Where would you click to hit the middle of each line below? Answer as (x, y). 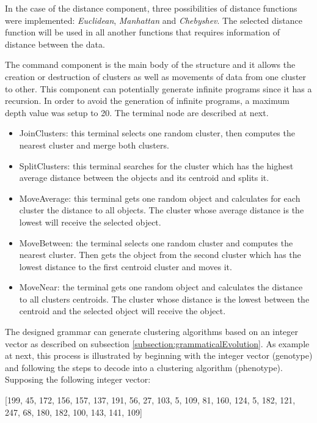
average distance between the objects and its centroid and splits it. (144, 178)
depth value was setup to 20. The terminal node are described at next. (137, 112)
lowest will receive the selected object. (90, 222)
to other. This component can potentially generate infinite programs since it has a (158, 88)
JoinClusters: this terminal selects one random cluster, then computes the (157, 133)
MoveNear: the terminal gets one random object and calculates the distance (161, 287)
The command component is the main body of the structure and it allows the (150, 64)
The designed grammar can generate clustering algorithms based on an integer (152, 332)
